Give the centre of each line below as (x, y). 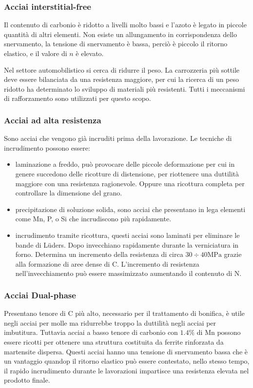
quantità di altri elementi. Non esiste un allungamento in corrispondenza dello (120, 34)
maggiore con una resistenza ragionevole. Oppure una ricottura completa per (130, 183)
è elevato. (90, 53)
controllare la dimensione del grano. (69, 193)
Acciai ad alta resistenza (53, 120)
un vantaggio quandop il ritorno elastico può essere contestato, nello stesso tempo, (127, 361)
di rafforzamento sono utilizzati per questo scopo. (78, 98)
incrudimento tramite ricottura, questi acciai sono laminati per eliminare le (127, 235)
